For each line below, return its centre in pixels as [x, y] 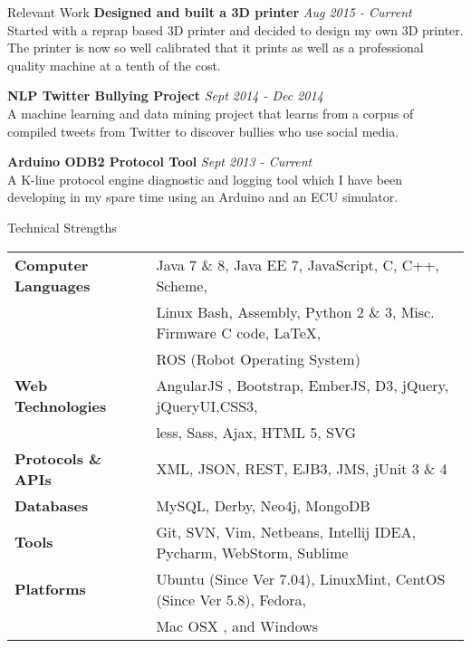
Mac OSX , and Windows [237, 625]
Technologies [61, 405]
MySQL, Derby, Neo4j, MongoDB [263, 505]
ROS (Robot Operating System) [258, 358]
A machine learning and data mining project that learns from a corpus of [211, 113]
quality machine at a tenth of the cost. [114, 65]
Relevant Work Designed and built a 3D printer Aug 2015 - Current [210, 12]
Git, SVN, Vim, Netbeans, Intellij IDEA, [286, 531]
